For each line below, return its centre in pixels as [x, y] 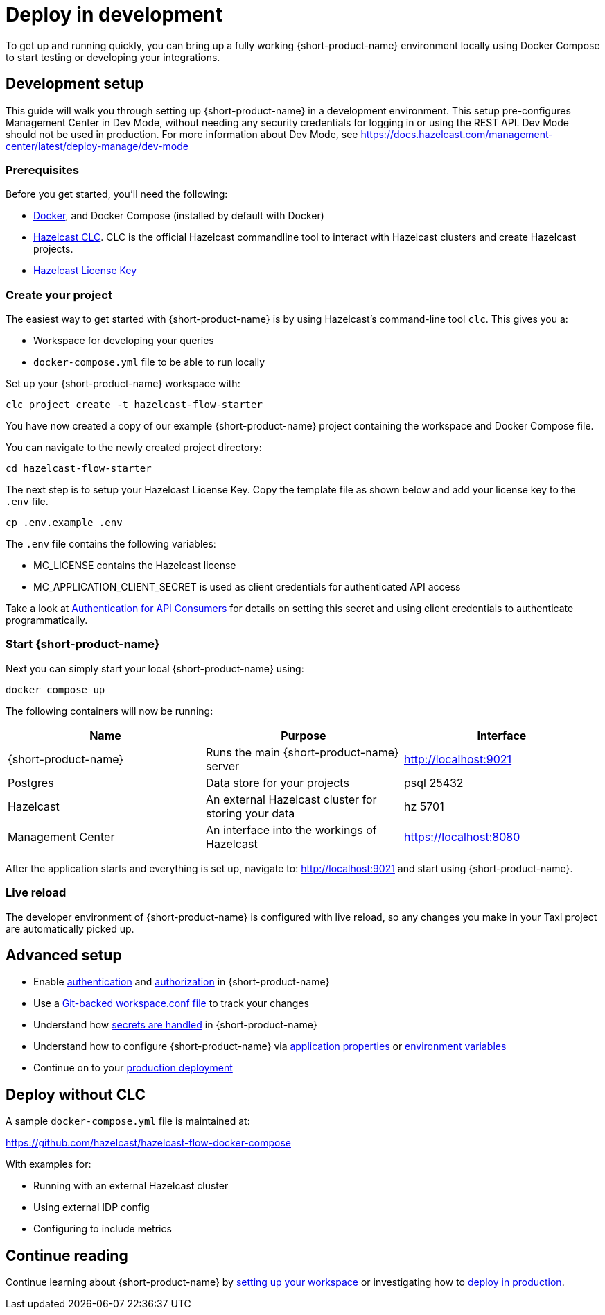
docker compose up [55, 689]
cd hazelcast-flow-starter [79, 469]
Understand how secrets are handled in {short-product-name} [175, 1025]
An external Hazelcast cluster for [291, 799]
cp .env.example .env [64, 523]
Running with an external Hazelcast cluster [131, 1186]
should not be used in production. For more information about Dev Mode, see [182, 134]
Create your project [59, 295]
